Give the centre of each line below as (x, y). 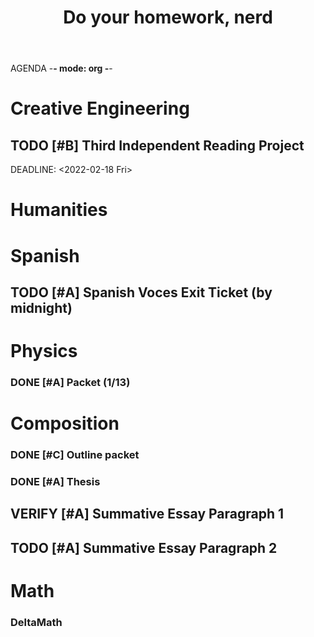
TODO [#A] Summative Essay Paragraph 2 (144, 547)
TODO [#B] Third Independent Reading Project (157, 145)
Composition (65, 423)
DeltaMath (36, 622)
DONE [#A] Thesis (55, 482)
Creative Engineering (100, 108)
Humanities (59, 210)
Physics (44, 351)
